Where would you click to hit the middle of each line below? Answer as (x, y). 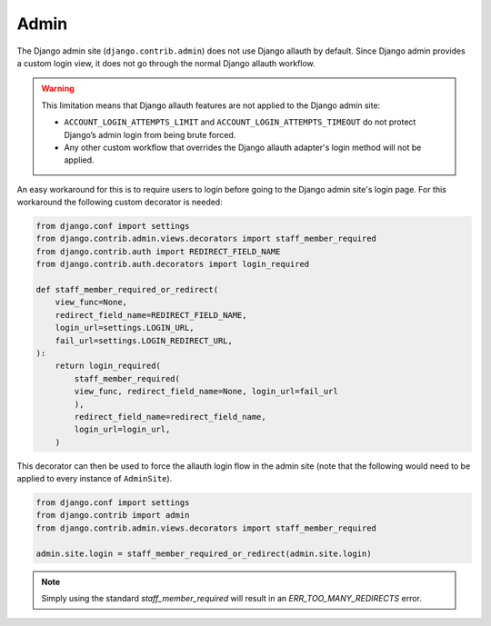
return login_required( (108, 366)
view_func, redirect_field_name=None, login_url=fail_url (206, 392)
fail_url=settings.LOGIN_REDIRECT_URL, (144, 340)
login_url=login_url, (122, 430)
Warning (58, 89)
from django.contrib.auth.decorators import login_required (173, 264)
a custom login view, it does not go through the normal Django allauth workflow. (166, 63)
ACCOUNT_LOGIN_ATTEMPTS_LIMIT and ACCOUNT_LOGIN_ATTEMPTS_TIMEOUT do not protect (240, 122)
